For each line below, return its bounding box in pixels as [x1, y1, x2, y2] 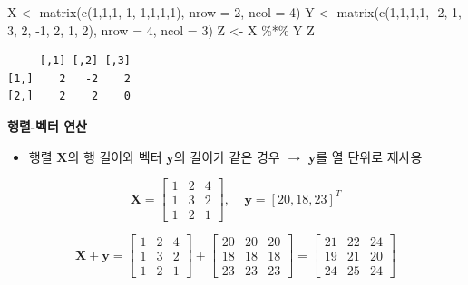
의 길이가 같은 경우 [173, 147, 280, 166]
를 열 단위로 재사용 [316, 147, 423, 166]
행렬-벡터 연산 [7, 116, 88, 135]
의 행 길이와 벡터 [67, 147, 162, 166]
